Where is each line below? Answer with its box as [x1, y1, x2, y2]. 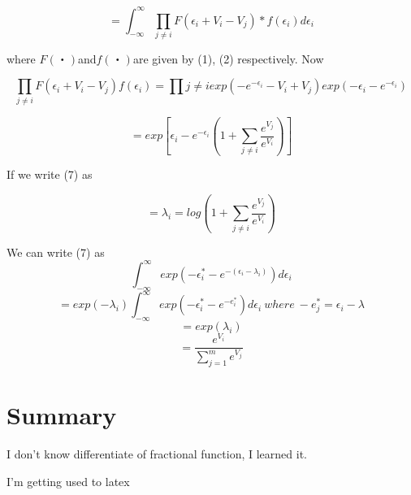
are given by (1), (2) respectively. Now [132, 50, 324, 67]
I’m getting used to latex [6, 472, 130, 489]
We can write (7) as [6, 243, 105, 260]
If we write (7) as [6, 166, 93, 183]
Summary [6, 398, 117, 432]
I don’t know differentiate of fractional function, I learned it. [6, 445, 307, 462]
